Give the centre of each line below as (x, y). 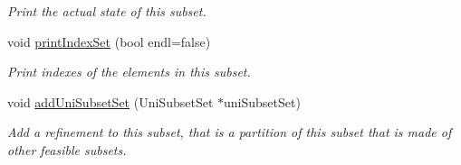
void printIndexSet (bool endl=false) (109, 41)
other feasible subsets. (67, 149)
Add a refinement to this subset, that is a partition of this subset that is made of (230, 132)
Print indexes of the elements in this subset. (129, 72)
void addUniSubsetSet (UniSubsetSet (110, 101)
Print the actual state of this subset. (107, 11)
